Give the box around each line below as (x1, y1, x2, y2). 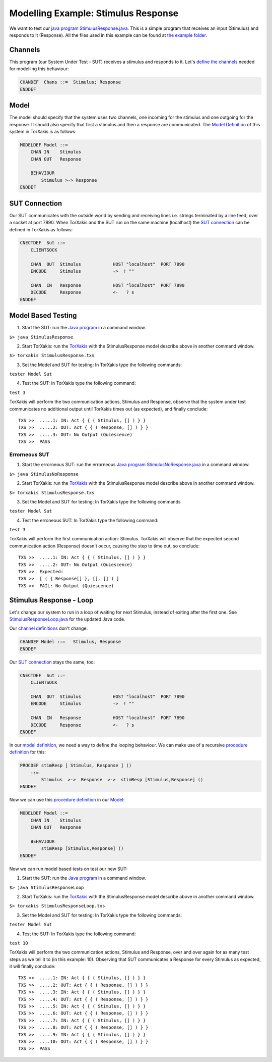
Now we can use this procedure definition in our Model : (9, 797, 125, 803)
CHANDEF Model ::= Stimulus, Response (20, 639, 121, 645)
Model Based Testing (9, 311, 77, 320)
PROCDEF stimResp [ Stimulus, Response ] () (20, 763, 132, 769)
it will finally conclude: (9, 964, 55, 970)
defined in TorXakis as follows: (9, 226, 73, 232)
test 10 (9, 940, 29, 946)
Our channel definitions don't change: (9, 625, 88, 631)
